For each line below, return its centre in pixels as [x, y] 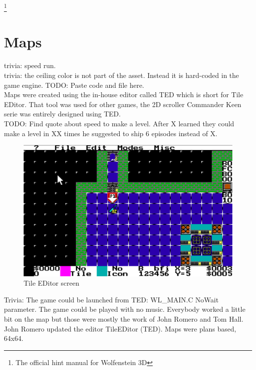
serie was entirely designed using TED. [63, 114]
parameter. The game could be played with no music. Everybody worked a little [125, 309]
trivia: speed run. [30, 65]
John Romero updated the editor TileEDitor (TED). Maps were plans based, [120, 328]
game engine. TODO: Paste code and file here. [74, 85]
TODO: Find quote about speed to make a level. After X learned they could [119, 123]
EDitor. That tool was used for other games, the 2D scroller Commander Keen [123, 104]
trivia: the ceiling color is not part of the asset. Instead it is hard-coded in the [122, 75]
